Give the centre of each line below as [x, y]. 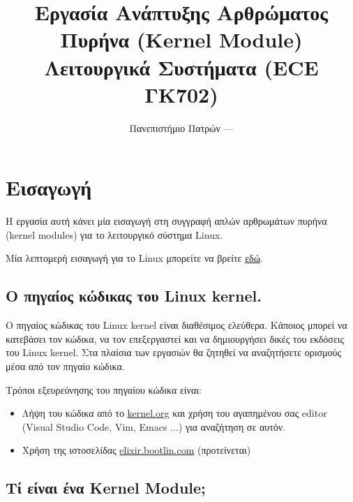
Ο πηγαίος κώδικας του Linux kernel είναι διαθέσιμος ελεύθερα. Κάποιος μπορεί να [176, 325]
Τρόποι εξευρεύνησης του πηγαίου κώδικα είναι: [104, 389]
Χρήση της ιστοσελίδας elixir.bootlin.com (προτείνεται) [136, 450]
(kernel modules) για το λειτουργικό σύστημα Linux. [114, 234]
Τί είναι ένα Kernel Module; [106, 488]
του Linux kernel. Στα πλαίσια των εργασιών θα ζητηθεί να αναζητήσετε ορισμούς [173, 352]
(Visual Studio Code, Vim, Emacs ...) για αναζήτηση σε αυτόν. [154, 426]
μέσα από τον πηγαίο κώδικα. [65, 366]
